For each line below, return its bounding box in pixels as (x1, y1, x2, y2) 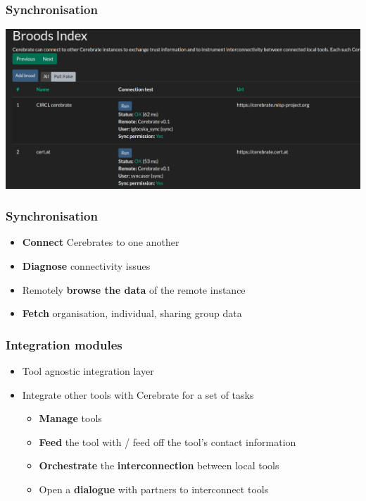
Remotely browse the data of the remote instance (22, 282, 246, 297)
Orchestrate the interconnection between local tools (39, 458, 279, 473)
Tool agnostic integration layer (22, 364, 154, 378)
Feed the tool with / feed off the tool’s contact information (39, 434, 296, 449)
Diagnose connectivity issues (22, 259, 151, 273)
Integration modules (6, 335, 122, 353)
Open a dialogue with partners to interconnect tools (39, 482, 269, 496)
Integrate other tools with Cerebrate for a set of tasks (22, 387, 254, 402)
